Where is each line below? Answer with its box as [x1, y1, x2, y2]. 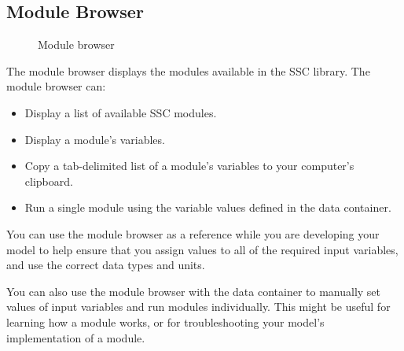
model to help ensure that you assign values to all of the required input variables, [6, 241, 398, 257]
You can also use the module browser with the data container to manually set [6, 283, 381, 299]
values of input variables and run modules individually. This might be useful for [6, 298, 391, 315]
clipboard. [24, 172, 73, 189]
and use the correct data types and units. [6, 257, 205, 273]
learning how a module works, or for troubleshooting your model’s [6, 313, 325, 330]
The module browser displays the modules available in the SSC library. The [6, 62, 370, 79]
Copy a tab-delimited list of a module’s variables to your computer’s [24, 157, 354, 174]
